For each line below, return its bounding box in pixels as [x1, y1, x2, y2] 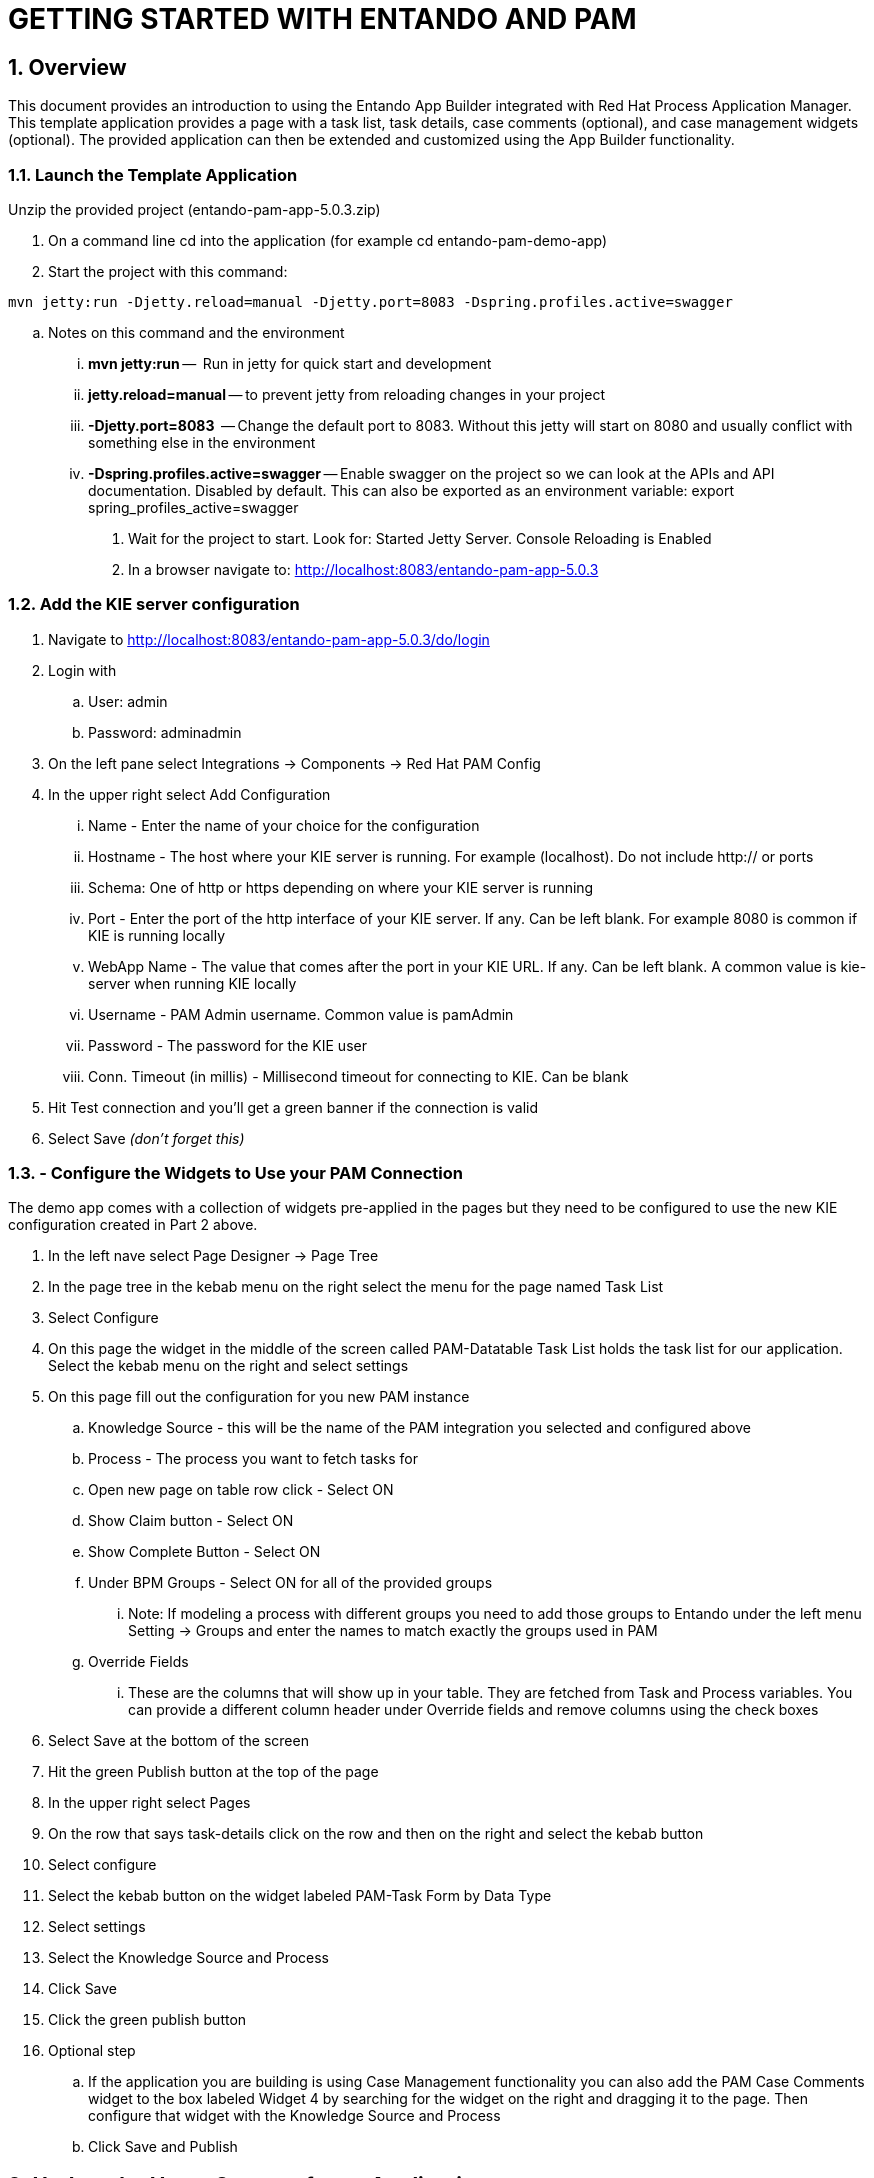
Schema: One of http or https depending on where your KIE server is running [88, 878, 594, 896]
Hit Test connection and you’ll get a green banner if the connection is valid [48, 1098, 539, 1116]
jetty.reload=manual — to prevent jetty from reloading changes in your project [88, 385, 605, 403]
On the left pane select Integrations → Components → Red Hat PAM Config [48, 754, 541, 772]
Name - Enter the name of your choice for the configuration [88, 816, 480, 834]
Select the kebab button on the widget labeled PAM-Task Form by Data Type [48, 1887, 552, 1905]
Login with [48, 661, 117, 679]
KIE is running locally [88, 926, 226, 944]
